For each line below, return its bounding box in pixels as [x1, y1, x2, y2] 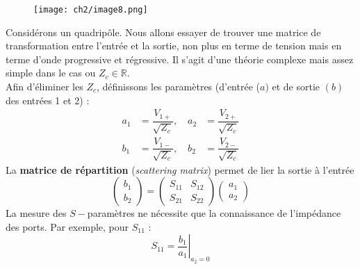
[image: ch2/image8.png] [33, 5, 148, 15]
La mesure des [6, 206, 67, 220]
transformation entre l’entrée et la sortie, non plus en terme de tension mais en [6, 38, 342, 53]
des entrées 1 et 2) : [6, 92, 90, 107]
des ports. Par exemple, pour [6, 219, 129, 234]
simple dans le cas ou [6, 65, 96, 80]
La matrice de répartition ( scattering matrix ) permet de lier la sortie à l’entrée [6, 162, 354, 177]
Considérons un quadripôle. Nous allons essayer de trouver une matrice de [6, 24, 321, 39]
